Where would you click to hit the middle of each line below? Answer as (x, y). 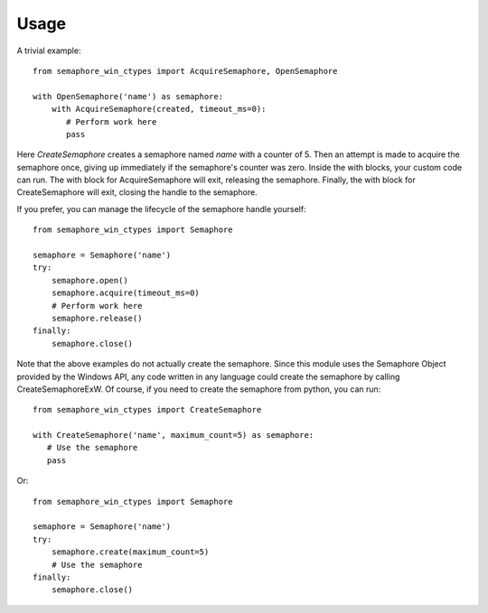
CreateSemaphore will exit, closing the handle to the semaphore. (137, 192)
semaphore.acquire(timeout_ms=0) (126, 293)
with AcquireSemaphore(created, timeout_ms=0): (159, 109)
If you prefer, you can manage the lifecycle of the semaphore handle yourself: (161, 209)
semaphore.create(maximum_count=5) (130, 552)
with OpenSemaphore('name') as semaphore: (128, 96)
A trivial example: (49, 51)
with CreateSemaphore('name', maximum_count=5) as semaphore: (174, 435)
